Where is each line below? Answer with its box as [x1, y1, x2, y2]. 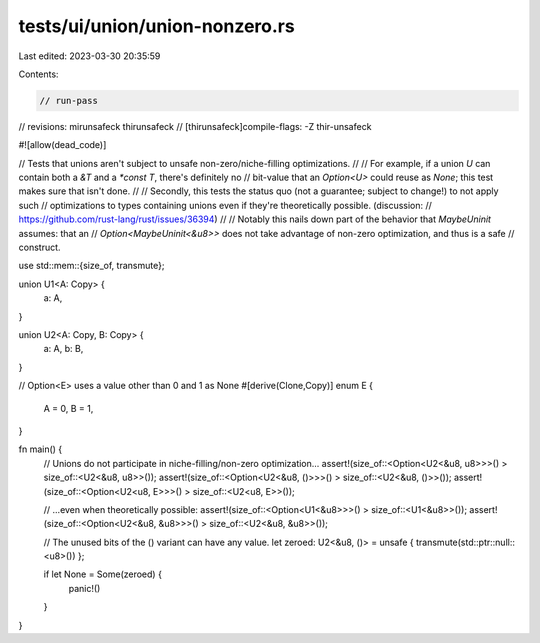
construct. [18, 241, 61, 254]
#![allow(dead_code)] [18, 139, 107, 151]
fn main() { [18, 443, 63, 455]
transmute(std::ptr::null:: [415, 536, 515, 548]
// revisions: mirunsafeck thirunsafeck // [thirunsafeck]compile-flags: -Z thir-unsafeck [18, 120, 372, 132]
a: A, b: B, [43, 343, 84, 355]
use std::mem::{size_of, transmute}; [18, 260, 165, 272]
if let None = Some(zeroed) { [43, 568, 162, 580]
